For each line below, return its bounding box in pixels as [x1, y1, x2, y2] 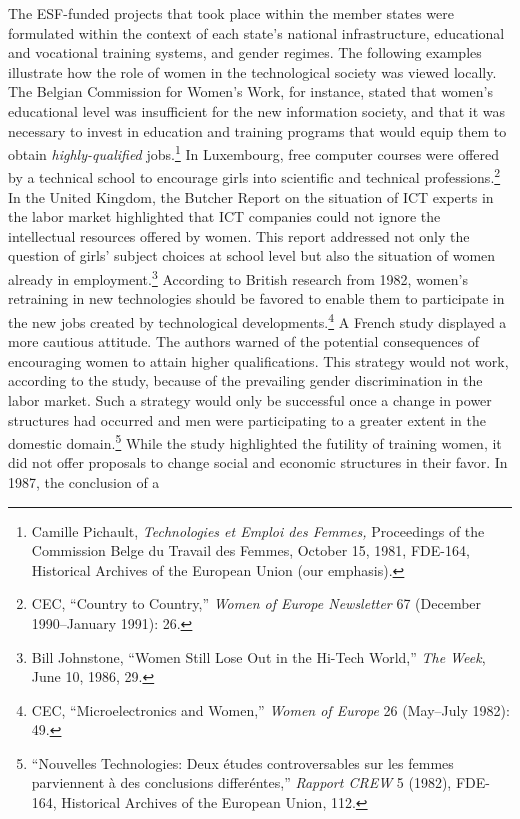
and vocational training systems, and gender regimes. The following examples [8, 42, 482, 63]
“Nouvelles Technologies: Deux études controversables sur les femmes [31, 752, 454, 773]
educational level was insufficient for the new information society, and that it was [8, 100, 505, 121]
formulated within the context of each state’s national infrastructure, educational [8, 22, 505, 43]
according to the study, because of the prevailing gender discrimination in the [8, 370, 483, 391]
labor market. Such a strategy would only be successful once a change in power [8, 389, 492, 410]
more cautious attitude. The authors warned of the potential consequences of [8, 331, 479, 352]
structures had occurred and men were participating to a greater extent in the [8, 409, 487, 430]
